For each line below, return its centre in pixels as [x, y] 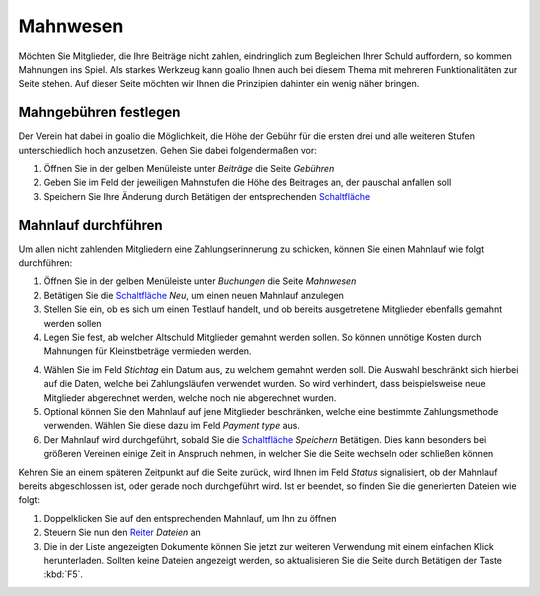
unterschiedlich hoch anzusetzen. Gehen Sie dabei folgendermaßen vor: [167, 150]
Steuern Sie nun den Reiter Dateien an [122, 532]
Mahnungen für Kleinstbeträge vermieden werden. [147, 351]
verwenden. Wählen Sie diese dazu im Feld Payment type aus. [171, 426]
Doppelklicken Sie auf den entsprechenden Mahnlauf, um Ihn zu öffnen [190, 518]
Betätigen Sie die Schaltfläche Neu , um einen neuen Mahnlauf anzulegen [194, 295]
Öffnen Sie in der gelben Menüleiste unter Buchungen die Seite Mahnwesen [200, 281]
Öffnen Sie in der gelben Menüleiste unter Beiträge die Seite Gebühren [189, 169]
